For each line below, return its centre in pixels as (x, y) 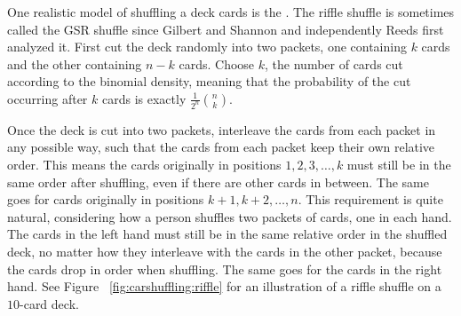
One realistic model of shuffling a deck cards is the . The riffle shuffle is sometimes (231, 12)
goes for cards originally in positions (106, 199)
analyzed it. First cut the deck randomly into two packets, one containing (207, 47)
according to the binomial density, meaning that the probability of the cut (209, 81)
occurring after (48, 98)
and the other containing (75, 63)
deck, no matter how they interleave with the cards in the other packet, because (225, 251)
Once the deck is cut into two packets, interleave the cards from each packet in (222, 129)
